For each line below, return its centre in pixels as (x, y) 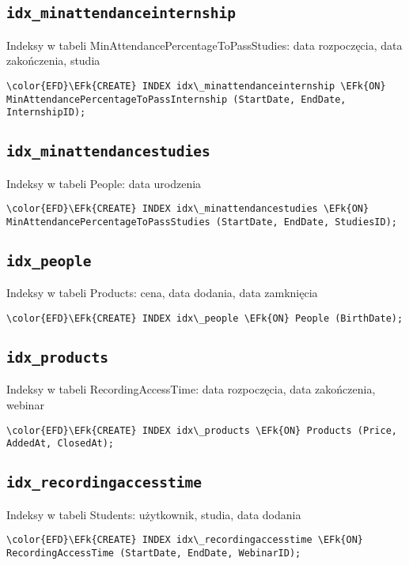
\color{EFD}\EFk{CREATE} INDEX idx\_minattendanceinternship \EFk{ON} (196, 86)
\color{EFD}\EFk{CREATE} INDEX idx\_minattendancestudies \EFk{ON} (188, 209)
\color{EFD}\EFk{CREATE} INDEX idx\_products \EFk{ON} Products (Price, (202, 430)
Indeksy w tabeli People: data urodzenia (104, 183)
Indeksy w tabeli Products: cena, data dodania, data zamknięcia (162, 293)
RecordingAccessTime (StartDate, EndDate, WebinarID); (154, 553)
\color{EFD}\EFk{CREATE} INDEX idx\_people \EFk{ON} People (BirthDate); (205, 318)
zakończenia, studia (53, 60)
